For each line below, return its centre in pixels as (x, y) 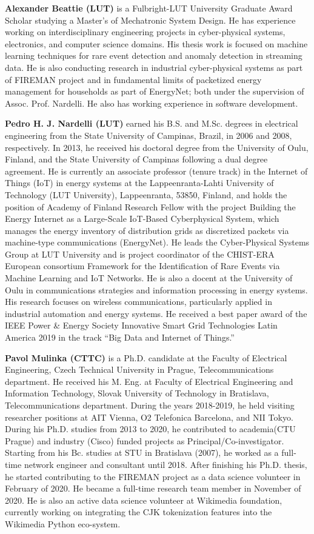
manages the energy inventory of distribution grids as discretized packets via (147, 230)
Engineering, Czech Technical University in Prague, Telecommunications (139, 369)
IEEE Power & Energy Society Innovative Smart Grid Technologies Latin (141, 325)
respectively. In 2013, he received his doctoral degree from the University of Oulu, (157, 147)
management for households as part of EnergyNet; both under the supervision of (155, 91)
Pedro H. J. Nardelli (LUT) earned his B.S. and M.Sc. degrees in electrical (152, 123)
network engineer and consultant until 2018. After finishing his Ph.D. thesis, (165, 464)
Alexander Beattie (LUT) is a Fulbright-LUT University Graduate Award (149, 8)
